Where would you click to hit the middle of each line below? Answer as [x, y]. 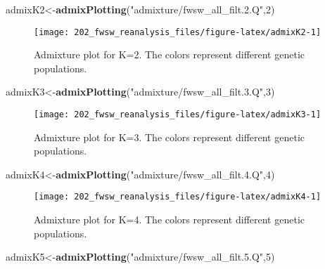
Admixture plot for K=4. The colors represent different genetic [169, 219]
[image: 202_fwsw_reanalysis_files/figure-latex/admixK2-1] [178, 32]
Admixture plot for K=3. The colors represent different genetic [169, 137]
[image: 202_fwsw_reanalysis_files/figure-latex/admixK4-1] [178, 197]
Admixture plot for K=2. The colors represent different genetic [169, 54]
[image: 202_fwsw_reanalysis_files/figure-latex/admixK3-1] [178, 115]
